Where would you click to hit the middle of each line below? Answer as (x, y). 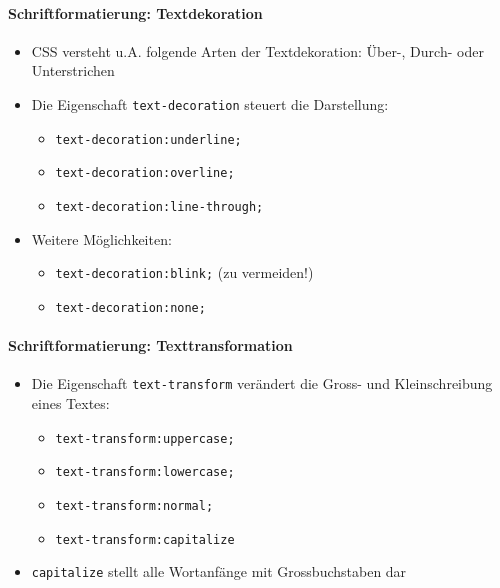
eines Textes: (70, 402)
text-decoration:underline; (148, 139)
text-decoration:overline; (145, 173)
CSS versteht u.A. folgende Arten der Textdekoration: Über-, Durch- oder (257, 50)
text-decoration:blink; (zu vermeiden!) (184, 272)
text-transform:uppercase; (145, 438)
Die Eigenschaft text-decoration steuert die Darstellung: (210, 103)
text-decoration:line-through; (159, 206)
